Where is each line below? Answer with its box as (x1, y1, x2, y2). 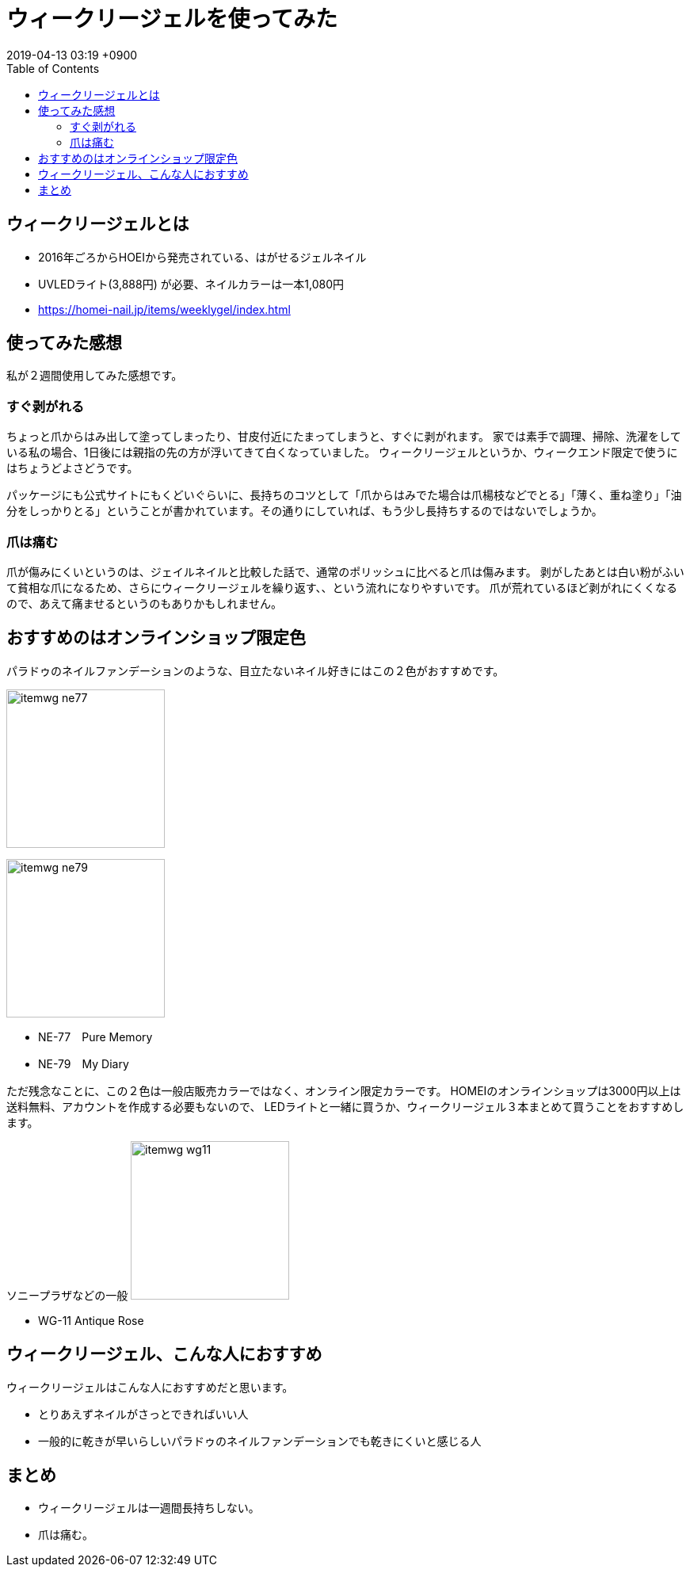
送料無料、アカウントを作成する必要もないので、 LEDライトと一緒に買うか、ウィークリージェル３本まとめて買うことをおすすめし (6, 1099, 684, 1113)
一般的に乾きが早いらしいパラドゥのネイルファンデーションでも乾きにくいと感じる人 (38, 1434, 482, 1448)
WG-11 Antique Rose (38, 1313, 144, 1327)
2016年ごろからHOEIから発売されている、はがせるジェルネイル (38, 250, 367, 264)
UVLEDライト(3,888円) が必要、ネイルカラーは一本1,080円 (38, 277, 344, 291)
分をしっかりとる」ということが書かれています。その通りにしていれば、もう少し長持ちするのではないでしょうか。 (6, 504, 603, 518)
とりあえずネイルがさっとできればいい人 (38, 1407, 249, 1421)
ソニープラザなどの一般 (6, 1288, 128, 1302)
